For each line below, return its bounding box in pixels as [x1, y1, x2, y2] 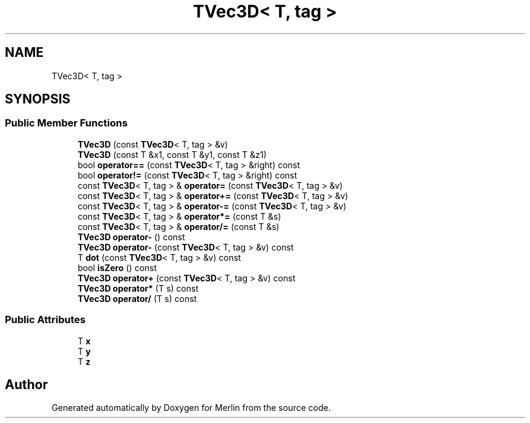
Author [5, 376, 48, 392]
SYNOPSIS [5, 91, 71, 107]
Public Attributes [5, 313, 86, 326]
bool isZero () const [77, 262, 157, 273]
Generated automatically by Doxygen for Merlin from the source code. [51, 402, 331, 413]
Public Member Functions [5, 117, 128, 130]
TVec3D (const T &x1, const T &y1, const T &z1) [77, 149, 267, 160]
